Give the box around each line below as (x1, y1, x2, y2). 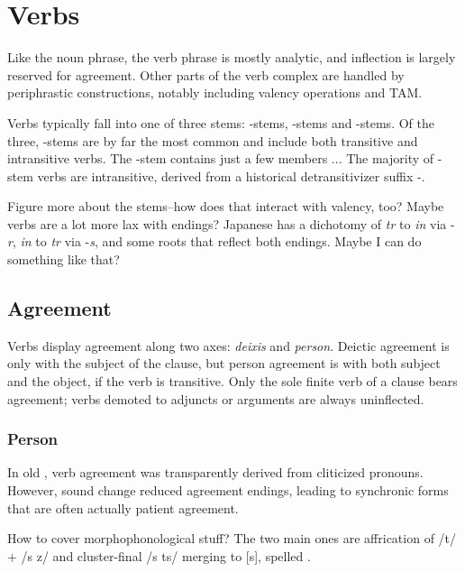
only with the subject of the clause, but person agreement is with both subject (7, 354, 441, 373)
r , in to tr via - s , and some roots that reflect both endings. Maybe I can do (7, 232, 422, 251)
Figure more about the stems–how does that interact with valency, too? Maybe (7, 197, 444, 216)
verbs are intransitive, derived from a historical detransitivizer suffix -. (37, 166, 425, 185)
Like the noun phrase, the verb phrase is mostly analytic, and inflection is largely (7, 48, 456, 67)
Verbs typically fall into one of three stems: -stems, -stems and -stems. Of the (7, 113, 434, 132)
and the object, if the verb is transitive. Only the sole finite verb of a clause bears (7, 372, 458, 391)
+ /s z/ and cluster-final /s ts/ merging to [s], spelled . (7, 546, 311, 565)
